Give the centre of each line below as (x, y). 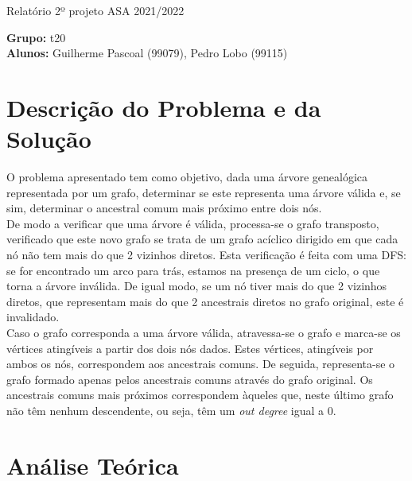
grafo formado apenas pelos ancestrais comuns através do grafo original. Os (190, 379)
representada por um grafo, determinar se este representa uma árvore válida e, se (204, 192)
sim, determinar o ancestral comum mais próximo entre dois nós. (164, 208)
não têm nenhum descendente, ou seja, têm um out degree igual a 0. (171, 410)
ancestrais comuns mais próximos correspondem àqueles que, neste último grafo (200, 395)
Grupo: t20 (36, 37)
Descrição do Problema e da (164, 107)
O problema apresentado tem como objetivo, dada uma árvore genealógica (187, 177)
